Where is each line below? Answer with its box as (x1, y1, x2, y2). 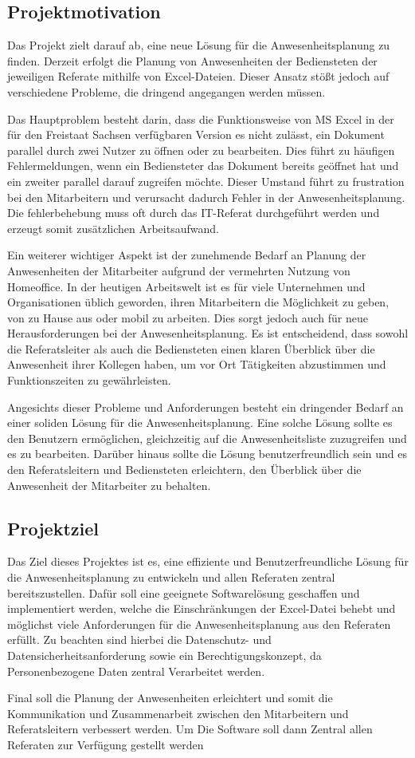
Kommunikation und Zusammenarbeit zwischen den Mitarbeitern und (7, 705, 349, 721)
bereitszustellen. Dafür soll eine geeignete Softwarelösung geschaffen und (7, 584, 360, 601)
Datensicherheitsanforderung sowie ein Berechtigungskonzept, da (7, 647, 322, 663)
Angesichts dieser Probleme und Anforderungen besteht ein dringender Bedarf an (7, 398, 404, 415)
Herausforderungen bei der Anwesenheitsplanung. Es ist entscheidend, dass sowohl (7, 325, 409, 341)
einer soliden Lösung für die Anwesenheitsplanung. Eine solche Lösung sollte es (7, 414, 393, 431)
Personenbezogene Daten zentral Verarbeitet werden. (7, 662, 265, 679)
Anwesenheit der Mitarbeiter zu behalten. (7, 476, 211, 493)
